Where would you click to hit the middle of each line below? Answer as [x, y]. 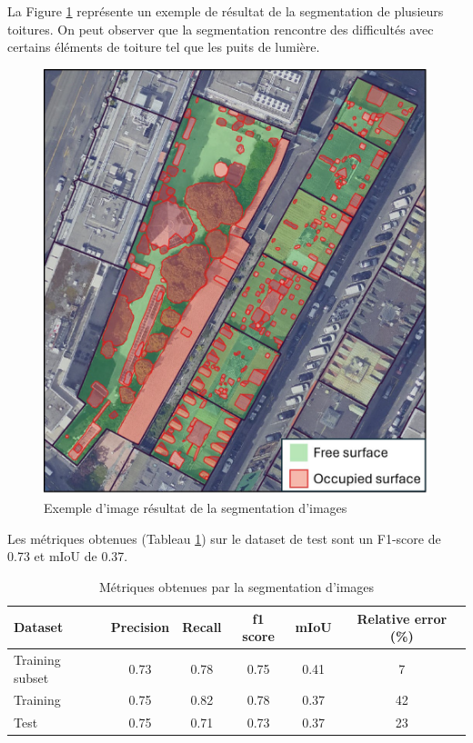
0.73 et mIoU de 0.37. [68, 556]
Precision [140, 627]
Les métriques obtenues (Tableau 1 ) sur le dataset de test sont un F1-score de [224, 538]
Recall [202, 627]
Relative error [402, 618]
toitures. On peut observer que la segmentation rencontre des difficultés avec [221, 29]
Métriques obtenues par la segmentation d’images [236, 587]
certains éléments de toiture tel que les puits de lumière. [164, 47]
